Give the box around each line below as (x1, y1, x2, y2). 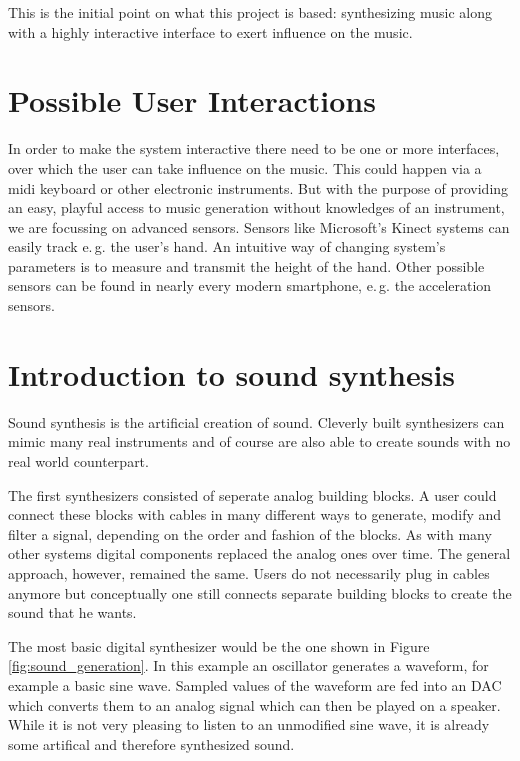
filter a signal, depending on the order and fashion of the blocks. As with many (8, 523, 492, 544)
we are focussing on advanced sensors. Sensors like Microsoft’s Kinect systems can (8, 216, 510, 237)
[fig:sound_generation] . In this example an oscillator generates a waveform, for (8, 655, 489, 676)
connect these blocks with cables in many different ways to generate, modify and (8, 504, 502, 525)
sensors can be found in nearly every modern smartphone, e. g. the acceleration (8, 275, 492, 296)
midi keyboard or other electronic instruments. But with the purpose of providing (8, 177, 509, 198)
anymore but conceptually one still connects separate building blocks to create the (8, 582, 512, 603)
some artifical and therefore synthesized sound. (8, 733, 295, 754)
